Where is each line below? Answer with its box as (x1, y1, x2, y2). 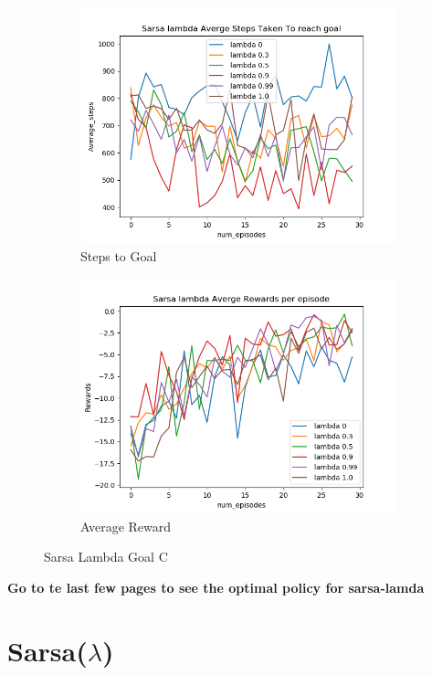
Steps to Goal (80, 246, 157, 265)
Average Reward (80, 516, 172, 535)
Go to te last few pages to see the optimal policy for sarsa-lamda (7, 577, 425, 596)
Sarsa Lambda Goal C (44, 547, 168, 566)
